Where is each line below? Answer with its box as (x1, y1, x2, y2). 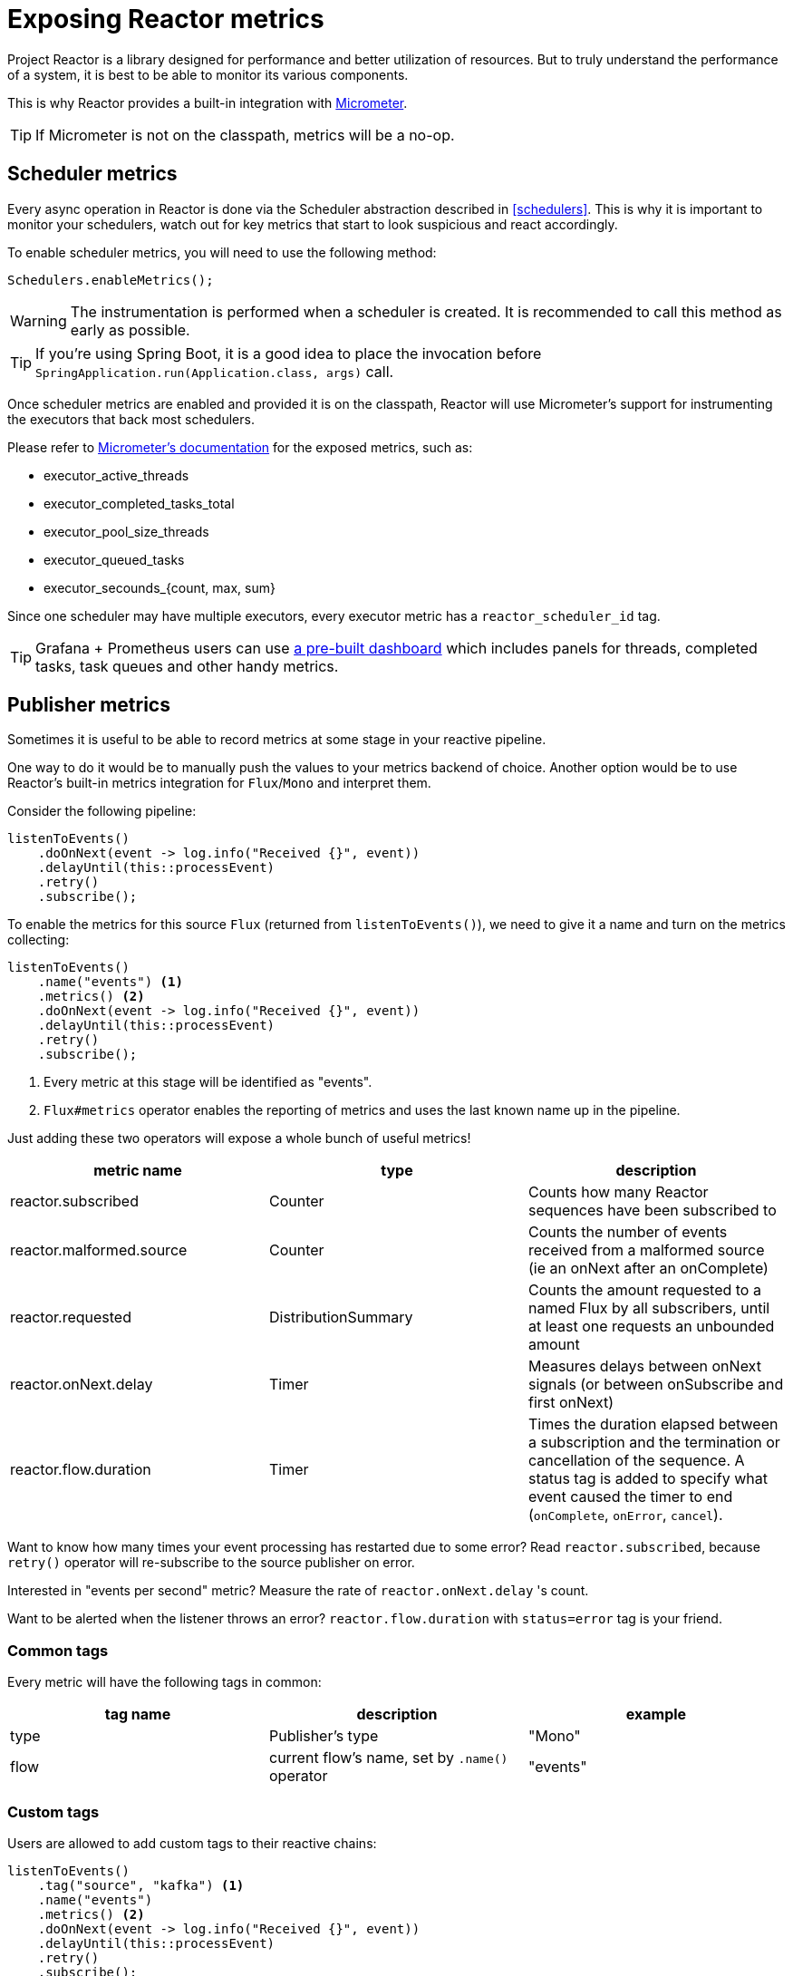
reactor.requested (10, 1308, 131, 1327)
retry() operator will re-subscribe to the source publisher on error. (7, 1555, 415, 1571)
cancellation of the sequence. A (527, 1451, 745, 1470)
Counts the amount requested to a (527, 1281, 761, 1300)
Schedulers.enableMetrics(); (7, 272, 214, 287)
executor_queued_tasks (44, 551, 185, 567)
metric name (93, 1161, 182, 1180)
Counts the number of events (527, 1223, 728, 1242)
